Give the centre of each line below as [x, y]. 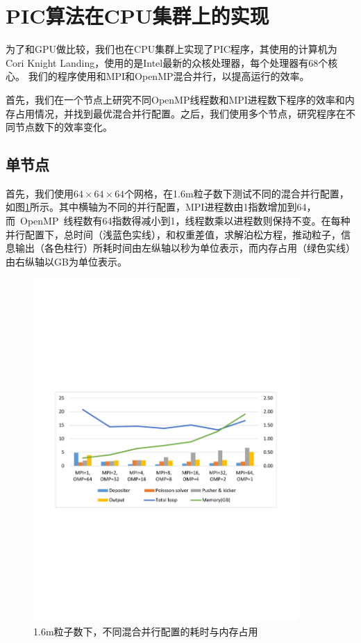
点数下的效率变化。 [68, 127]
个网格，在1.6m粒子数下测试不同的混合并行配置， [237, 193]
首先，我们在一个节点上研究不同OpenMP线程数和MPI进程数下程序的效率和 [175, 99]
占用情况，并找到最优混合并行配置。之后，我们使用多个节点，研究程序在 [180, 113]
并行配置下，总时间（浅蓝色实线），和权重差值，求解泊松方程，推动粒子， [173, 234]
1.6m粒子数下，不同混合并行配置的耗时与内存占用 [146, 632]
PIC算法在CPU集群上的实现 [137, 16]
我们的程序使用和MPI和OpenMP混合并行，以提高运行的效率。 [169, 76]
